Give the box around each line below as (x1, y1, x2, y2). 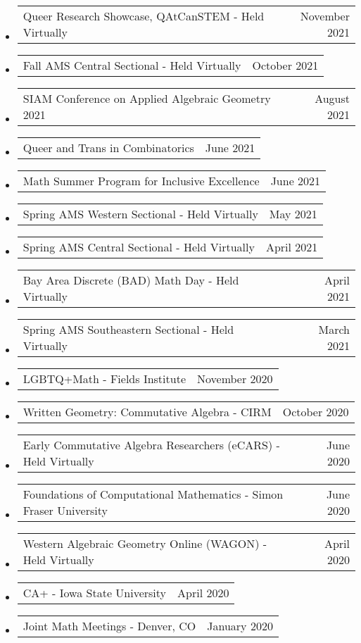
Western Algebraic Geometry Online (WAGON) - (23, 535, 267, 551)
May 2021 (269, 206, 317, 222)
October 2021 (252, 57, 319, 73)
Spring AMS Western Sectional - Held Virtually (23, 206, 258, 222)
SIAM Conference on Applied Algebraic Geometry (23, 90, 271, 106)
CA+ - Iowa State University (23, 585, 167, 601)
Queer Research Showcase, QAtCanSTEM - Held (23, 8, 265, 24)
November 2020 (196, 370, 273, 387)
